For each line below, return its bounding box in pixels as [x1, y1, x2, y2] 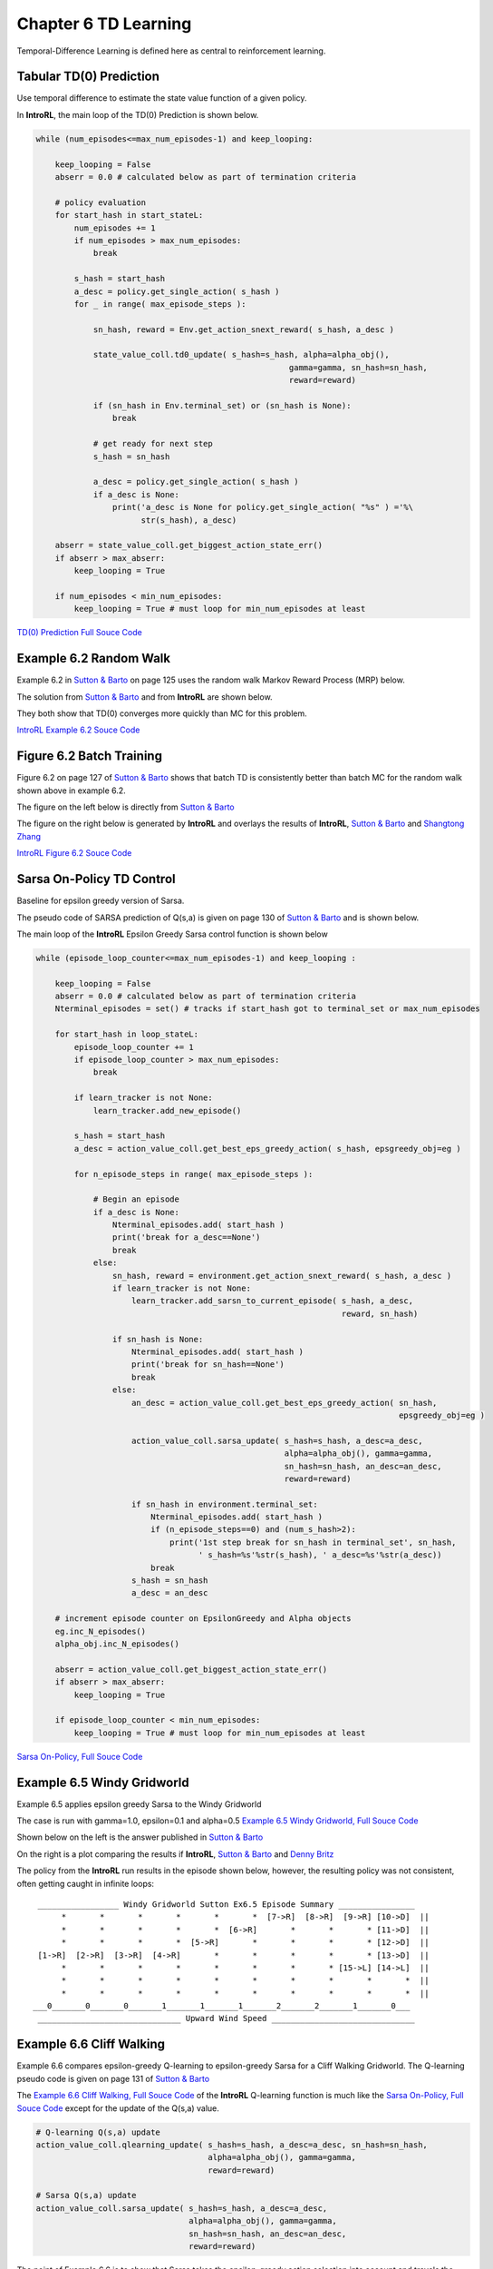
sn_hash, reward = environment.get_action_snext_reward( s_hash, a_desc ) [111, 1271, 452, 1281]
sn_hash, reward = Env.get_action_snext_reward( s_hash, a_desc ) [92, 324, 394, 335]
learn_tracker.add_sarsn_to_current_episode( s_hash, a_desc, [131, 1296, 414, 1306]
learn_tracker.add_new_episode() [92, 1105, 242, 1115]
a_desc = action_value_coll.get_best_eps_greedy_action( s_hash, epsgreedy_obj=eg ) [73, 1144, 461, 1154]
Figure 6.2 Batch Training [16, 749, 163, 764]
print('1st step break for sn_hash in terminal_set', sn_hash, [169, 1537, 457, 1547]
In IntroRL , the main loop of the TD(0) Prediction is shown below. [16, 109, 259, 120]
